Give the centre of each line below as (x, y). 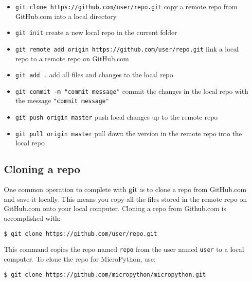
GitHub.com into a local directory (66, 16)
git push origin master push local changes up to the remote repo (117, 117)
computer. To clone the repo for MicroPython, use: (80, 258)
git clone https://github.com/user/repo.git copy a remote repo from (126, 6)
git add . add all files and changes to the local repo (94, 75)
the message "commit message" (62, 100)
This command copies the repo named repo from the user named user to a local (124, 249)
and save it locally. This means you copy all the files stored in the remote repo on (126, 199)
